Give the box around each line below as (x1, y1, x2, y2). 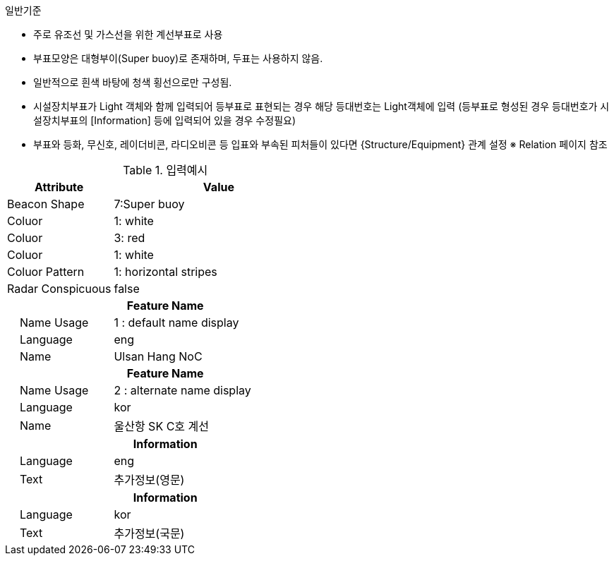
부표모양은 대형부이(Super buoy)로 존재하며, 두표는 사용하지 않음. (33, 52, 323, 64)
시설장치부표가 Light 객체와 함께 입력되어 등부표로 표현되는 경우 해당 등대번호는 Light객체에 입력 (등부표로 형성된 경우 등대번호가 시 (33, 100, 610, 112)
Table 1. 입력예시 (123, 163, 208, 177)
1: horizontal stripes (114, 265, 217, 279)
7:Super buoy (114, 197, 185, 211)
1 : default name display (114, 315, 239, 330)
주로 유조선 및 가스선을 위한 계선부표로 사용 (33, 28, 223, 40)
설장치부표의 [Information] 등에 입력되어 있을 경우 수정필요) (33, 114, 296, 126)
